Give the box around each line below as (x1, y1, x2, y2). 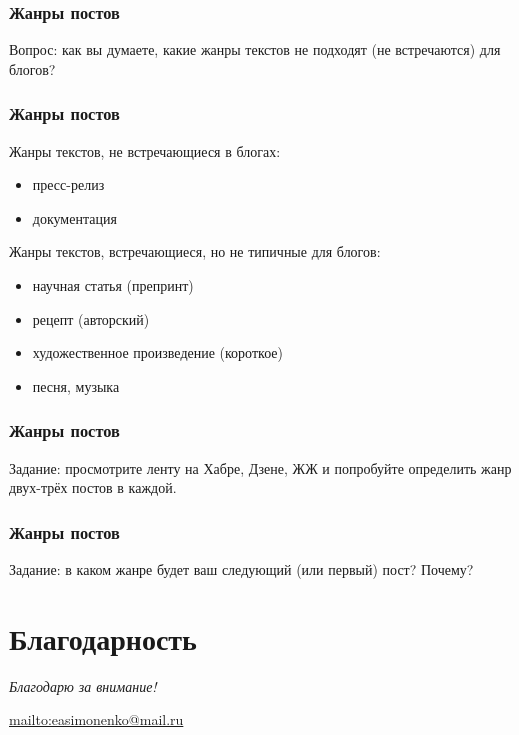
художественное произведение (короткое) (32, 342, 283, 363)
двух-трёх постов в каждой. (9, 477, 177, 498)
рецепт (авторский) (32, 308, 150, 329)
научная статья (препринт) (32, 275, 194, 295)
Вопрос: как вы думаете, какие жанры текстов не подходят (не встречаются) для (9, 39, 501, 60)
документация (32, 207, 117, 228)
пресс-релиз (32, 174, 105, 195)
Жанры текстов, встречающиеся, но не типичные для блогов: (9, 241, 381, 262)
